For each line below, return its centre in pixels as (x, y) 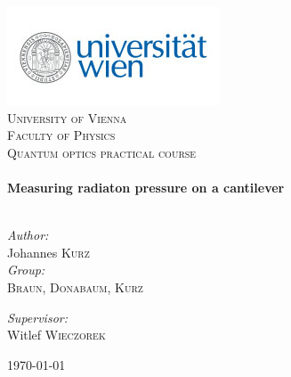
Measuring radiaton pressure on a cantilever (146, 187)
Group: (26, 270)
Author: (28, 235)
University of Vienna (67, 117)
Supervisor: (37, 317)
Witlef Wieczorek (57, 335)
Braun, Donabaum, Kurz (75, 287)
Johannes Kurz (48, 252)
